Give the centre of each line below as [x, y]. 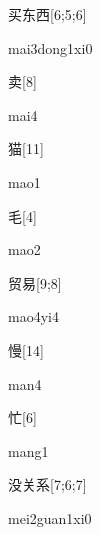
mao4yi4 [33, 316]
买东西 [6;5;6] [47, 14]
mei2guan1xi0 [50, 517]
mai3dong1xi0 [50, 47]
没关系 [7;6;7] [47, 484]
